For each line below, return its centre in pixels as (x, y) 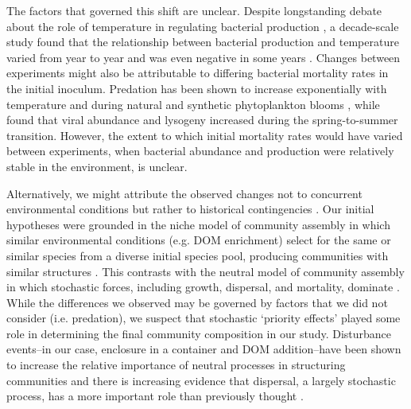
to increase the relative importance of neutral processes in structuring (176, 365)
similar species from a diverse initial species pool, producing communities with (198, 255)
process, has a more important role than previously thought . (155, 396)
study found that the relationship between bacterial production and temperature (203, 42)
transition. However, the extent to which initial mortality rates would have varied (205, 135)
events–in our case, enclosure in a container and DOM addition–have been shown (204, 349)
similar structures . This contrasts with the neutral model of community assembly (205, 271)
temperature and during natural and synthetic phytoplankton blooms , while (193, 104)
